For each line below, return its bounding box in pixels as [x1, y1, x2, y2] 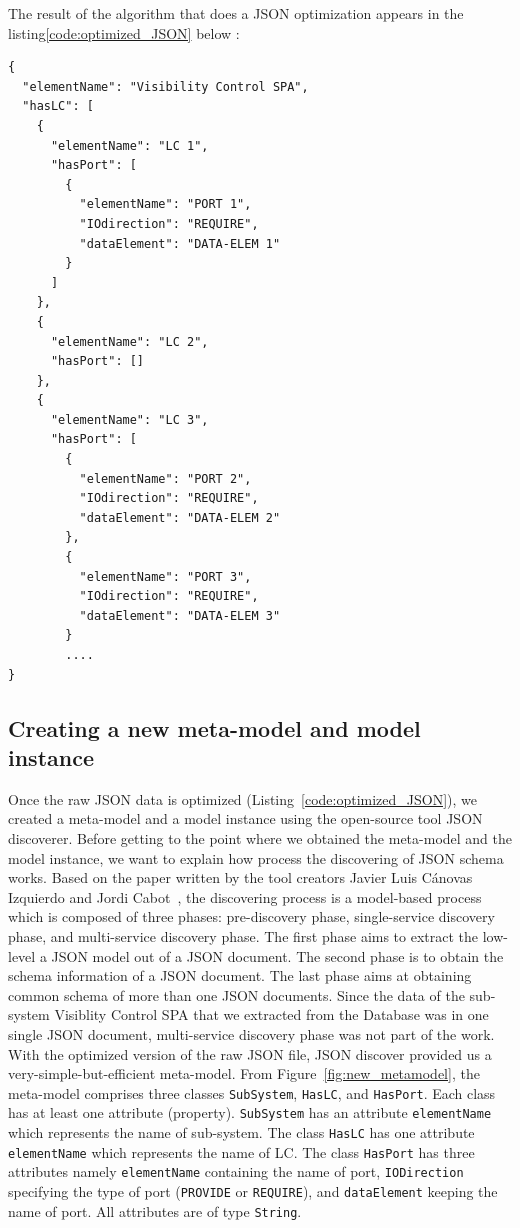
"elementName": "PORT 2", [79, 471, 252, 486]
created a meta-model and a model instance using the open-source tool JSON [8, 808, 483, 829]
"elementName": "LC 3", [50, 412, 209, 427]
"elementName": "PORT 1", [79, 197, 252, 212]
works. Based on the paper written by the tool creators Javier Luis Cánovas [8, 867, 473, 888]
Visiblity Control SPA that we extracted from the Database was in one [54, 1004, 489, 1025]
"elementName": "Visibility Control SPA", [22, 79, 309, 94]
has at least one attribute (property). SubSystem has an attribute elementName [8, 1102, 492, 1123]
